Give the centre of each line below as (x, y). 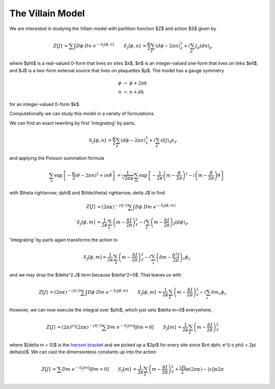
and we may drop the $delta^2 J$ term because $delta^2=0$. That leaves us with (95, 274)
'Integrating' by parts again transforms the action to (64, 240)
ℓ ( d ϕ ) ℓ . (181, 223)
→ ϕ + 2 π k (135, 83)
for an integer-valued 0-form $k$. (45, 104)
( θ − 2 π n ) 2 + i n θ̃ (93, 175)
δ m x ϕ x (219, 293)
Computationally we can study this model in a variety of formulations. (82, 114)
